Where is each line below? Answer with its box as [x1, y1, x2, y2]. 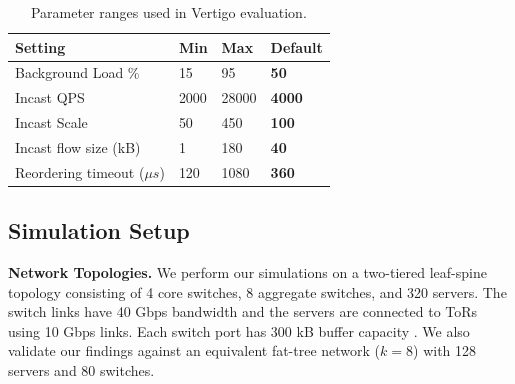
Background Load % [15, 62, 140, 83]
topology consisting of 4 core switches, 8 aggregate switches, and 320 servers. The [8, 281, 507, 302]
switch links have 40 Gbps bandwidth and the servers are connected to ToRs [8, 301, 478, 322]
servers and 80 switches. [8, 360, 155, 381]
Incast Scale [15, 112, 88, 133]
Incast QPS [15, 87, 85, 108]
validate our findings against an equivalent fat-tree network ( [8, 340, 381, 361]
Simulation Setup [8, 215, 190, 246]
